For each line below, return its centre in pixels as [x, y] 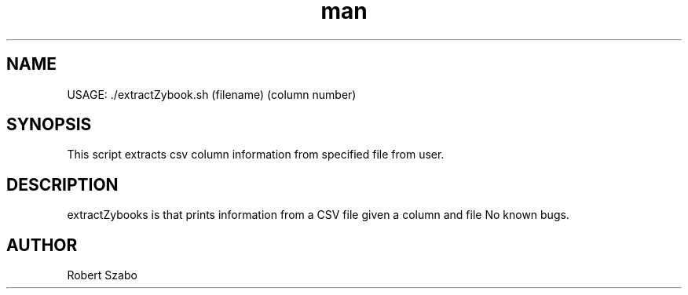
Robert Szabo [102, 275]
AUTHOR [42, 245]
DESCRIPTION [62, 184]
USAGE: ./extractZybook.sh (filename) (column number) [212, 94]
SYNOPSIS [49, 125]
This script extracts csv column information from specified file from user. [256, 155]
